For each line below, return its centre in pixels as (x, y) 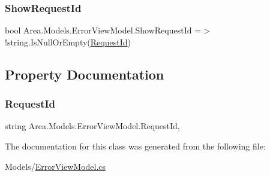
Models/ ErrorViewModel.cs (55, 166)
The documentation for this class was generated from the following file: (135, 146)
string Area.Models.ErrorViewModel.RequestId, (92, 126)
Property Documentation (85, 74)
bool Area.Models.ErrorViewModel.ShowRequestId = (103, 30)
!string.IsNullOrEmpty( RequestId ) (68, 42)
